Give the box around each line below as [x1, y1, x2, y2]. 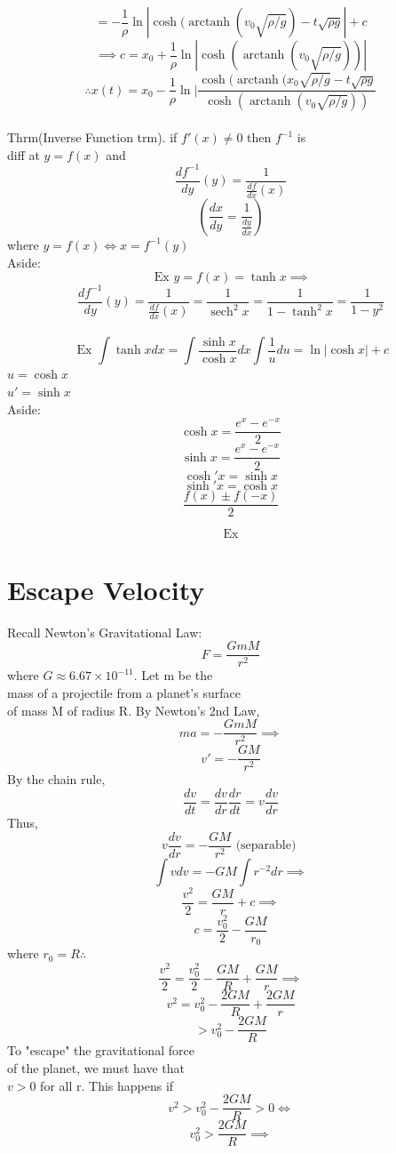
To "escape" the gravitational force [7, 1041, 194, 1060]
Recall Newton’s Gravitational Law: [7, 622, 202, 641]
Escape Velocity [7, 571, 205, 607]
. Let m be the [133, 666, 213, 685]
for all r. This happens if [40, 1076, 174, 1094]
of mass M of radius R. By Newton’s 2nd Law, [7, 701, 260, 719]
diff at [7, 145, 40, 164]
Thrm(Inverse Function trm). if [7, 128, 178, 147]
